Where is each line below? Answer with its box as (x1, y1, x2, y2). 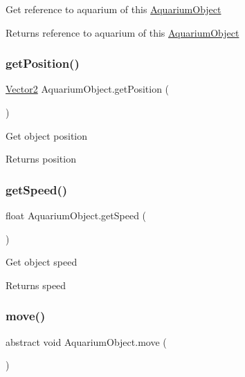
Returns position (6, 151, 76, 166)
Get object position (6, 128, 88, 142)
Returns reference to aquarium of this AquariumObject (6, 25, 239, 39)
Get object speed (6, 255, 78, 269)
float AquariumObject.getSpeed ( (6, 208, 147, 222)
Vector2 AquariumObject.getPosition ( (6, 82, 170, 96)
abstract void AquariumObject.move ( (6, 334, 167, 349)
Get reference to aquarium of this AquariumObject (6, 2, 221, 16)
